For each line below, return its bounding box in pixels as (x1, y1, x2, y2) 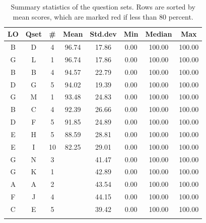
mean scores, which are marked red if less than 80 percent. (13, 11, 193, 22)
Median (145, 29, 172, 39)
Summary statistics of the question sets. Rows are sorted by (11, 2, 195, 12)
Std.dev (90, 29, 117, 39)
